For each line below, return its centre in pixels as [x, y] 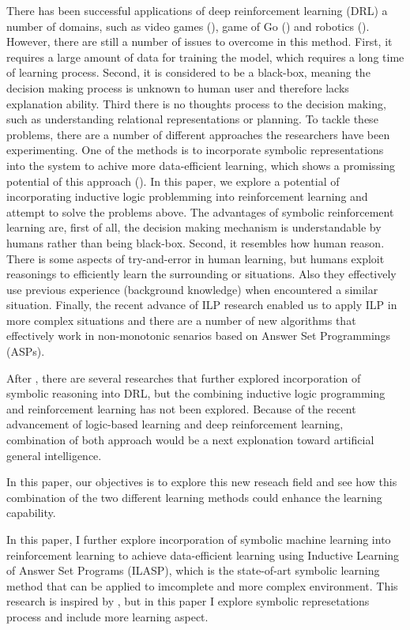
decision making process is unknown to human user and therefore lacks [178, 87]
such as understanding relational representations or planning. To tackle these [192, 119]
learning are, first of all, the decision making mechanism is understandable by [194, 227]
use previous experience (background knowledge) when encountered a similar [192, 289]
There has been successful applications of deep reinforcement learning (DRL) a [197, 10]
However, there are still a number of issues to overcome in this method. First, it [199, 41]
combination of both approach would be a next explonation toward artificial [190, 440]
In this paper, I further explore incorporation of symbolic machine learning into [199, 539]
